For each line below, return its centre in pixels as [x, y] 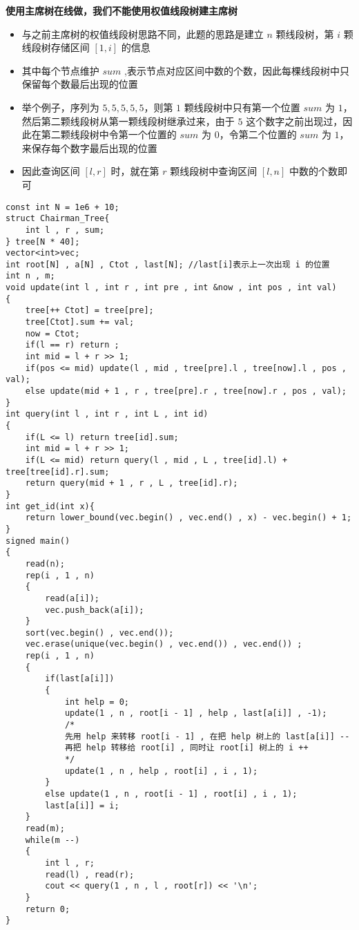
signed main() [38, 541]
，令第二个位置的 [258, 134]
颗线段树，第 [305, 34]
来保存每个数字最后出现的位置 [89, 148]
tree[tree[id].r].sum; [58, 472]
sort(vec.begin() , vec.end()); [99, 633]
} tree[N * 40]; [43, 241]
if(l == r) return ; [72, 345]
